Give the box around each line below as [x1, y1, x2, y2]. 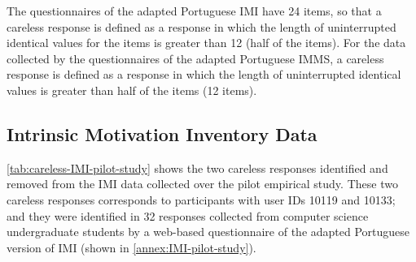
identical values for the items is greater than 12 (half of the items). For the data [7, 34, 406, 51]
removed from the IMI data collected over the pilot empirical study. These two [7, 175, 398, 192]
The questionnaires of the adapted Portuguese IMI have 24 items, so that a [7, 2, 382, 19]
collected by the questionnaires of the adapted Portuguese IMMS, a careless [7, 49, 384, 67]
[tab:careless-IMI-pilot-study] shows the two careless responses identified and [7, 159, 388, 176]
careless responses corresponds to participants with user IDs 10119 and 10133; [7, 191, 396, 208]
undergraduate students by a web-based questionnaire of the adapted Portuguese [7, 223, 410, 240]
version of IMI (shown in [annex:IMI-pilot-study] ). [7, 238, 256, 256]
